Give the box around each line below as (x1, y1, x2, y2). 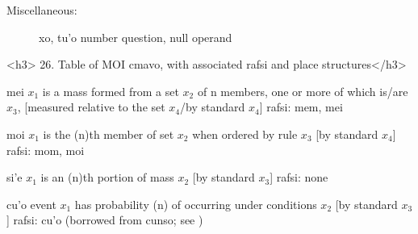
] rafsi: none (270, 169, 328, 186)
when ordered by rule (192, 125, 298, 142)
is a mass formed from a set (42, 82, 179, 99)
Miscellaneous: (6, 2, 77, 18)
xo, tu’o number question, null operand (39, 28, 232, 45)
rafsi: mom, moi (6, 141, 85, 158)
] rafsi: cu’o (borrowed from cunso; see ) (6, 211, 203, 228)
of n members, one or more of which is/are (197, 82, 408, 99)
